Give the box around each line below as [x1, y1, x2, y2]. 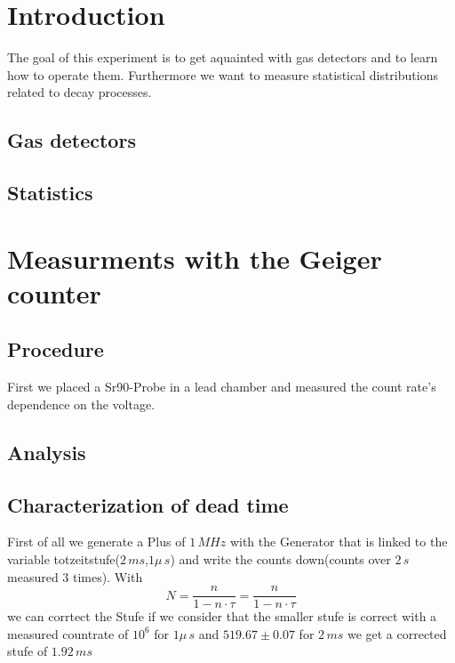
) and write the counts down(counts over [170, 550, 391, 568]
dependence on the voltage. [7, 394, 156, 413]
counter [7, 274, 101, 311]
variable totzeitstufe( [7, 550, 120, 568]
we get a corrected [347, 624, 447, 643]
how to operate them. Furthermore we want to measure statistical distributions [7, 65, 438, 84]
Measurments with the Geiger [7, 239, 382, 276]
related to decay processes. [7, 83, 152, 101]
